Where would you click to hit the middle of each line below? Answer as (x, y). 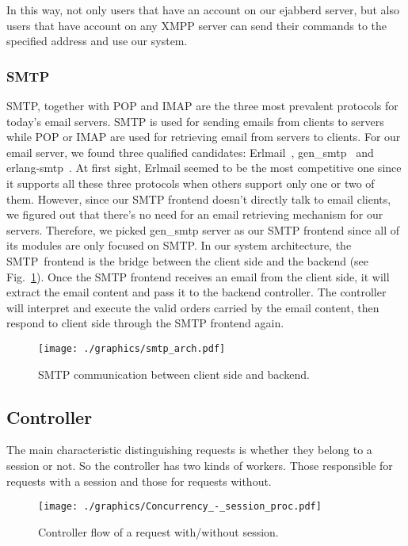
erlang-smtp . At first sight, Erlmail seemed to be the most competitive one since (204, 168)
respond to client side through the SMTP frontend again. (145, 323)
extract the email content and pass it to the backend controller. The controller (196, 292)
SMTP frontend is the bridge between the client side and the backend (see (188, 260)
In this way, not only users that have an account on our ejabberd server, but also (203, 10)
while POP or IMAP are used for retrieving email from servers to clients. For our (204, 137)
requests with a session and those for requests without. (139, 481)
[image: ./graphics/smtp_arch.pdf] (132, 348)
